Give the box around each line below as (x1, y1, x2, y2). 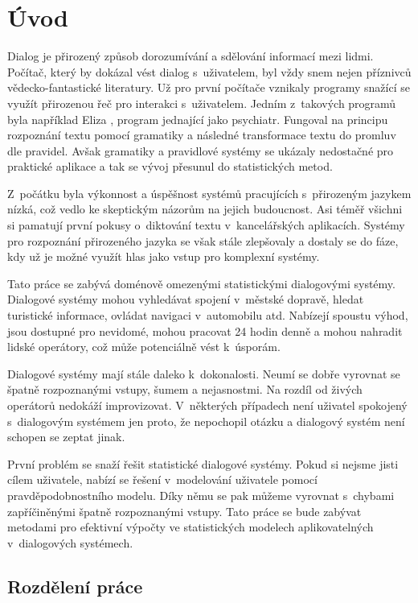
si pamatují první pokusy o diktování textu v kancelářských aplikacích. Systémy (7, 217, 405, 233)
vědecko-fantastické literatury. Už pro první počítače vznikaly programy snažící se (7, 79, 410, 96)
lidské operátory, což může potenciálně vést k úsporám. (7, 338, 281, 355)
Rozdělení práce (7, 573, 143, 598)
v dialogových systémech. (7, 534, 133, 551)
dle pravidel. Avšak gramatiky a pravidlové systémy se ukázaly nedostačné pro (7, 142, 394, 159)
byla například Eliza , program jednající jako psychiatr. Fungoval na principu (7, 110, 388, 127)
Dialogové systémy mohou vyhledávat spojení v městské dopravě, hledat (7, 291, 364, 308)
